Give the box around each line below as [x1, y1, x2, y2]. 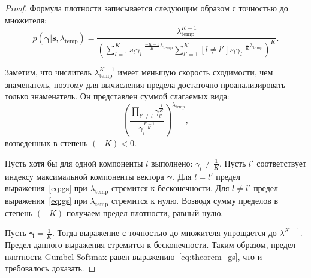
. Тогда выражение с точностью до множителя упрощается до [52, 226, 277, 239]
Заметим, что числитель [5, 65, 92, 78]
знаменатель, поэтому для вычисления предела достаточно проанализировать [5, 78, 286, 90]
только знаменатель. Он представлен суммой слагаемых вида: [5, 90, 230, 102]
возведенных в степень [5, 137, 88, 149]
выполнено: [150, 156, 193, 169]
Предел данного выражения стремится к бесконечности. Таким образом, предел [5, 238, 296, 251]
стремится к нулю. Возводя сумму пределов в [111, 194, 279, 206]
